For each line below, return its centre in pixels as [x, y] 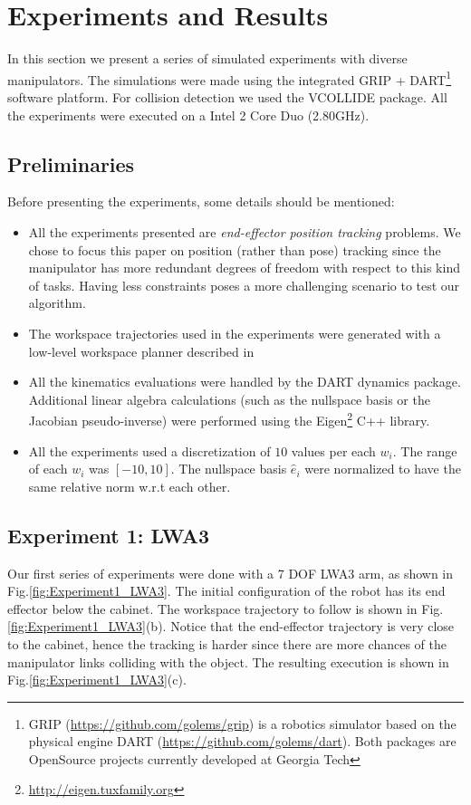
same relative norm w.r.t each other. [130, 486]
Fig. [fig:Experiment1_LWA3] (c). [97, 680]
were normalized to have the [383, 469]
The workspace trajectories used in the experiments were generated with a [235, 333]
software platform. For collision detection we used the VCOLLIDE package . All [227, 96]
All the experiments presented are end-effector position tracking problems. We [245, 231]
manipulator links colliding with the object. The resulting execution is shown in [228, 661]
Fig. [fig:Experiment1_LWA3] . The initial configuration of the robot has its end [226, 591]
